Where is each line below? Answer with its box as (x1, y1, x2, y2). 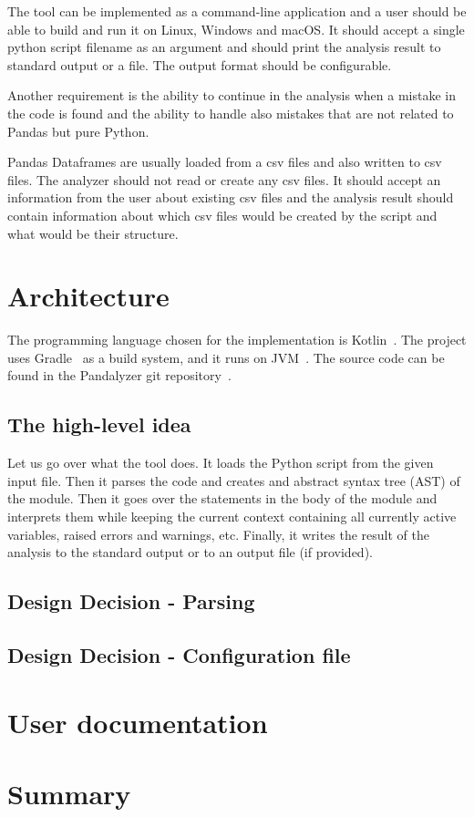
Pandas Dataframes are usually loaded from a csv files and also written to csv (7, 152, 442, 171)
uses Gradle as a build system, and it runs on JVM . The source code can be (7, 347, 445, 367)
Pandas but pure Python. (7, 121, 149, 140)
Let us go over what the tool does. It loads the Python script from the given (7, 453, 434, 472)
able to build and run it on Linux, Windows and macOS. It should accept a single (7, 19, 465, 38)
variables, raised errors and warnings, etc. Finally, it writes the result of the (7, 524, 429, 543)
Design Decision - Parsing (7, 587, 255, 615)
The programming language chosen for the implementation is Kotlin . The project (7, 330, 467, 349)
